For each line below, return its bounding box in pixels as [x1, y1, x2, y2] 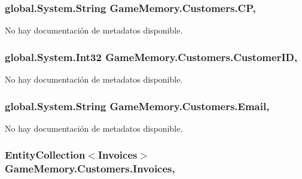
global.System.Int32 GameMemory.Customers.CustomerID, [5, 49, 298, 64]
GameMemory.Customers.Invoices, [5, 161, 175, 176]
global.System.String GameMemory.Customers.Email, [5, 98, 270, 113]
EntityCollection [5, 147, 86, 162]
